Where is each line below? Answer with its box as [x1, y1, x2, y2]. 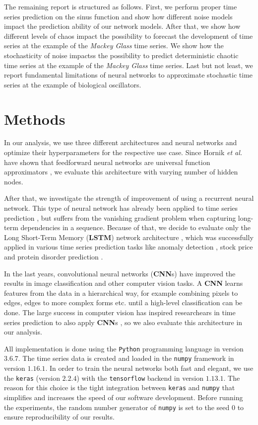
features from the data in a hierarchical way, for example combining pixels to [4, 287, 238, 298]
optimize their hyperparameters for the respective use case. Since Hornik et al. [4, 147, 243, 158]
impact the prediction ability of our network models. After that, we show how [4, 21, 241, 31]
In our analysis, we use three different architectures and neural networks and [4, 137, 237, 148]
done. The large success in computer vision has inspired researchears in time [4, 307, 236, 317]
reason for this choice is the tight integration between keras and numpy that [4, 382, 235, 393]
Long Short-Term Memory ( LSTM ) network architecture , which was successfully [4, 232, 254, 242]
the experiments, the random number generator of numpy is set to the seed [4, 402, 230, 412]
